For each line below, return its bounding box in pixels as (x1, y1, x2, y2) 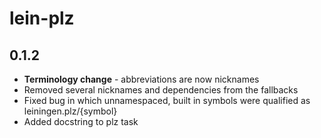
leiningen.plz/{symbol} (23, 105, 118, 117)
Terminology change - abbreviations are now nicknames (23, 73, 260, 85)
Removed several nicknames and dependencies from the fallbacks (23, 84, 299, 96)
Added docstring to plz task (23, 116, 139, 127)
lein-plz (9, 7, 75, 30)
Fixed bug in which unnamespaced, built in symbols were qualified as (23, 95, 311, 106)
